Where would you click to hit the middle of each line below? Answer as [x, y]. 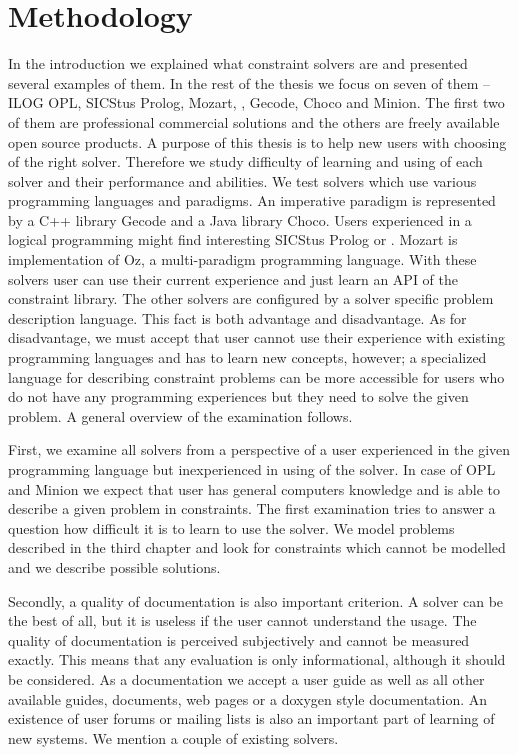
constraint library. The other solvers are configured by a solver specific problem [251, 298]
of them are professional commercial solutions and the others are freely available [254, 121]
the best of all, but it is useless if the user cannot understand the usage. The [242, 620]
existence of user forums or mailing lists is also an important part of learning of [251, 718]
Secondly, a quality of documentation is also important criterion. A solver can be [256, 600]
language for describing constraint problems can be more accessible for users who [256, 376]
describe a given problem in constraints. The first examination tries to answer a [252, 508]
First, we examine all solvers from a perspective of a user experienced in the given [259, 449]
